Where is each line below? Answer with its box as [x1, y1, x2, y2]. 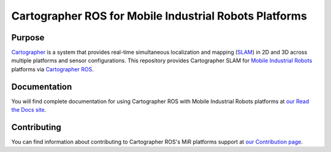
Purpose [11, 32, 45, 43]
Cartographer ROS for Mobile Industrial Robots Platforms [11, 9, 308, 23]
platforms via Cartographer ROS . [11, 65, 94, 73]
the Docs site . [11, 106, 47, 114]
